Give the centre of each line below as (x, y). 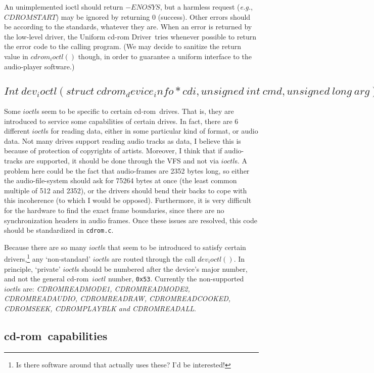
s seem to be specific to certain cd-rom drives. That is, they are (135, 111)
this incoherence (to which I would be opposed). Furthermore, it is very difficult (128, 200)
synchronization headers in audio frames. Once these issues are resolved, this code (131, 220)
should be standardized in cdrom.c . (59, 230)
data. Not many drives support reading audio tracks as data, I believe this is (123, 140)
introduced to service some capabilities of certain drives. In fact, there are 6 (121, 121)
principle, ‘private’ (32, 268)
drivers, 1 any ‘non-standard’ (48, 258)
